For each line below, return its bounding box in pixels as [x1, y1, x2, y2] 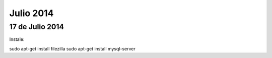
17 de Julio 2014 [9, 22, 64, 31]
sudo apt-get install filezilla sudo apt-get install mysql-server [9, 45, 136, 51]
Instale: [9, 36, 25, 42]
